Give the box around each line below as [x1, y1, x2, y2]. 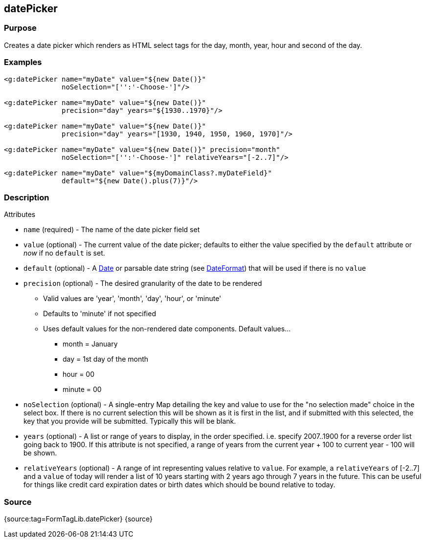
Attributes [4, 210, 36, 219]
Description [4, 192, 49, 202]
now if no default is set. [23, 249, 105, 258]
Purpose [4, 23, 37, 33]
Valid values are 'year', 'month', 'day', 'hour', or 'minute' [43, 294, 222, 303]
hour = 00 [63, 370, 95, 379]
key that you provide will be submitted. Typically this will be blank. [23, 417, 236, 426]
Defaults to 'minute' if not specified [43, 309, 156, 318]
